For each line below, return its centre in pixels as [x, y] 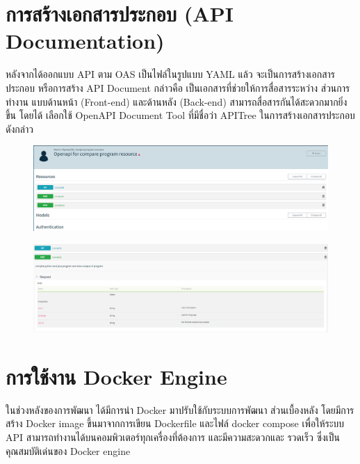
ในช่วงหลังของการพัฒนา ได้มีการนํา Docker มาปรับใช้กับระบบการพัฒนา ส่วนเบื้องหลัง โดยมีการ [180, 409]
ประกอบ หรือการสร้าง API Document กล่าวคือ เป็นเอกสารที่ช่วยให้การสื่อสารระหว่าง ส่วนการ [178, 87]
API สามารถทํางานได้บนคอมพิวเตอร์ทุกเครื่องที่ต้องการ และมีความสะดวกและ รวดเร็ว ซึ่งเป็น [173, 437]
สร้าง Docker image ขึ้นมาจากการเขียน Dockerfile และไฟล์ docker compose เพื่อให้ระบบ [175, 423]
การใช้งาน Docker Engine [116, 376]
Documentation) [85, 41]
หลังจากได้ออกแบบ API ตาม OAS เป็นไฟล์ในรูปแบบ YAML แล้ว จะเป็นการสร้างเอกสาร [170, 74]
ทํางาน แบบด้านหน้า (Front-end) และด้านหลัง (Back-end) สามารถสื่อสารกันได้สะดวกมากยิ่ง [177, 101]
